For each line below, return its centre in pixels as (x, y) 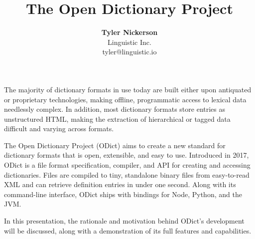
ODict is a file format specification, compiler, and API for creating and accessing (127, 165)
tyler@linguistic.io (129, 52)
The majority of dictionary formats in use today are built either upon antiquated (128, 89)
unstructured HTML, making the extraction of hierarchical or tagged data (117, 119)
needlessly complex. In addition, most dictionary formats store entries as (115, 109)
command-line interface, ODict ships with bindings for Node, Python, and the (123, 194)
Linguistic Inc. (129, 42)
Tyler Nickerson (129, 32)
